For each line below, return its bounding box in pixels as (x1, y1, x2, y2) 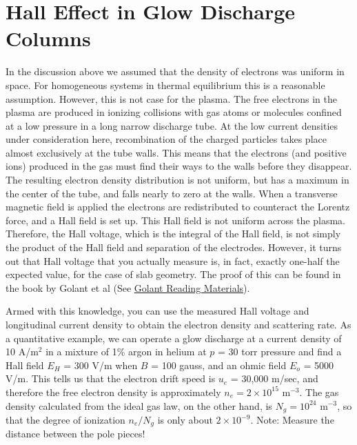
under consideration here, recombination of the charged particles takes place (6, 132, 327, 146)
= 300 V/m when (63, 357, 138, 372)
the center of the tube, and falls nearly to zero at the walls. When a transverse (6, 186, 338, 200)
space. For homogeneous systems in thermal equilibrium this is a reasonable (6, 77, 325, 92)
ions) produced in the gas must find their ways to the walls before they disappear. (6, 159, 352, 173)
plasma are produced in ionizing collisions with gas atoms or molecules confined (6, 105, 342, 119)
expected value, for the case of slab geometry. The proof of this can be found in (6, 267, 341, 281)
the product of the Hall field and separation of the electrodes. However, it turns (6, 240, 342, 255)
